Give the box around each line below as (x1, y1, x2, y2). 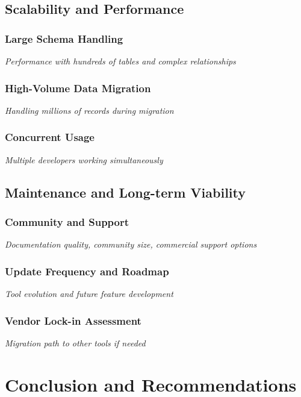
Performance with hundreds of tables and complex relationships (5, 55, 236, 67)
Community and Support (5, 214, 129, 229)
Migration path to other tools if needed (5, 336, 146, 349)
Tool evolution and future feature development (5, 287, 173, 300)
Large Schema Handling (5, 31, 123, 46)
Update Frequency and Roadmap (5, 263, 169, 278)
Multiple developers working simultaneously (5, 153, 163, 166)
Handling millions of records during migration (5, 104, 174, 116)
